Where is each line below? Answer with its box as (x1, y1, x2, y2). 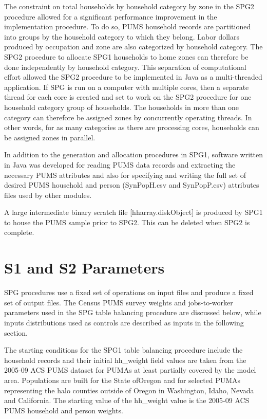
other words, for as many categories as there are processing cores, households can (4, 122, 259, 133)
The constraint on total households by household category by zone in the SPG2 (4, 1, 254, 11)
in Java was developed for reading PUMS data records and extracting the (4, 159, 236, 170)
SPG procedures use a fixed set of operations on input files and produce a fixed (4, 287, 254, 298)
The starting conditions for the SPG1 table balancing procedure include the (4, 344, 243, 355)
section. (4, 327, 28, 338)
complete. (4, 227, 34, 238)
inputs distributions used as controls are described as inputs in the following (4, 317, 244, 327)
